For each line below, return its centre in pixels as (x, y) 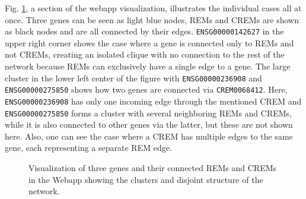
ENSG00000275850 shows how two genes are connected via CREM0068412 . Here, (146, 89)
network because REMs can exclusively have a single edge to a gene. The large (148, 66)
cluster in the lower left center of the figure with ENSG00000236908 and (133, 78)
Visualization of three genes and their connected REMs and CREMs (153, 168)
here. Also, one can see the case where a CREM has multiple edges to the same (149, 136)
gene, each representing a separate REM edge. (88, 148)
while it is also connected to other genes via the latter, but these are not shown (149, 124)
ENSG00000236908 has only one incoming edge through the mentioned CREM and (153, 101)
